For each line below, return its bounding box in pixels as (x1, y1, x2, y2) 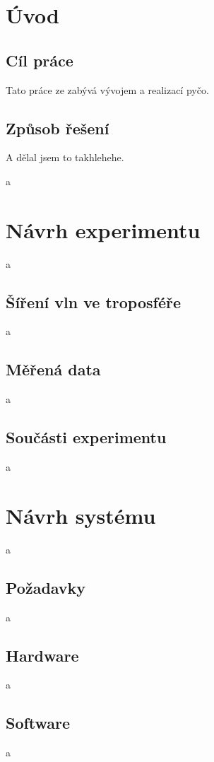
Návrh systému (6, 500, 156, 529)
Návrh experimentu (6, 215, 201, 244)
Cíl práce (6, 49, 73, 71)
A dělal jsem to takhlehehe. (6, 150, 124, 165)
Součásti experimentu (6, 426, 167, 448)
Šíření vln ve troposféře (6, 291, 181, 312)
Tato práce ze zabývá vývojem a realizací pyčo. (6, 82, 209, 97)
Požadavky (6, 576, 86, 598)
